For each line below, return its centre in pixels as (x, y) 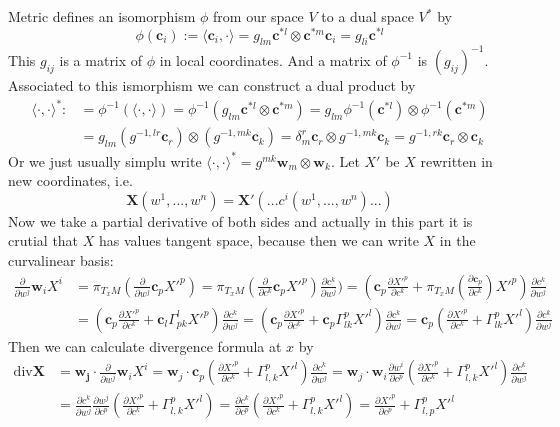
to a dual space (367, 16)
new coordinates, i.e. (70, 180)
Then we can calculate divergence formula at (145, 345)
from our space (258, 16)
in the (457, 240)
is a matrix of (101, 59)
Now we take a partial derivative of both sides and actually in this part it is (240, 220)
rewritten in (456, 160)
